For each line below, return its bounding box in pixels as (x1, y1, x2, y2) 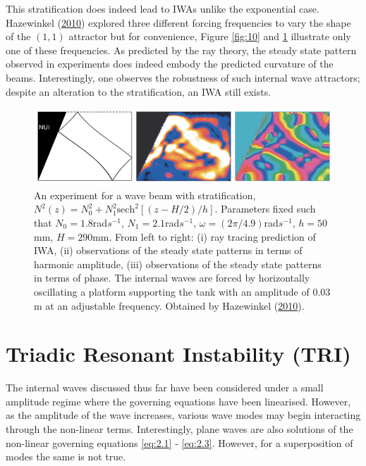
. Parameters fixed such (214, 201, 316, 216)
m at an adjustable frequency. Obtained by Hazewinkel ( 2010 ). (34, 298, 305, 313)
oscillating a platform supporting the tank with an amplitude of (34, 284, 310, 298)
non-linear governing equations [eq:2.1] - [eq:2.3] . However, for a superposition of (6, 435, 353, 450)
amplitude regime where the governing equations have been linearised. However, (6, 393, 351, 408)
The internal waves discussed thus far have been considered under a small (6, 380, 324, 395)
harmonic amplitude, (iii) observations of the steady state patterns (34, 256, 322, 271)
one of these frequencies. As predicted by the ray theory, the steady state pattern (6, 42, 357, 57)
